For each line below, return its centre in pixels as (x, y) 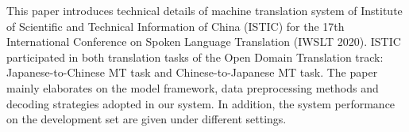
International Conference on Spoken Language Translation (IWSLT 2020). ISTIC (204, 41)
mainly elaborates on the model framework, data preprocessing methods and (193, 87)
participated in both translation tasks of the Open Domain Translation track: (195, 57)
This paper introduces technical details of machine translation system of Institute (204, 10)
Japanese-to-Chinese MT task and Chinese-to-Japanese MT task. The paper (192, 72)
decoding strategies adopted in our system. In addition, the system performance (201, 103)
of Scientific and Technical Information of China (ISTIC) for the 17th (176, 26)
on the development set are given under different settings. (147, 119)
